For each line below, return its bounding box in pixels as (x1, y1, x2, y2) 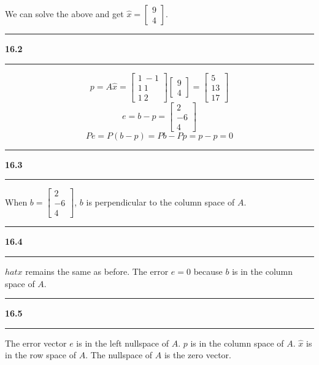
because (193, 265, 223, 278)
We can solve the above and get (5, 7, 124, 20)
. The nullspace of (85, 348, 153, 361)
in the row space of (5, 348, 76, 361)
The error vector (5, 336, 67, 349)
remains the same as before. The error (25, 265, 169, 278)
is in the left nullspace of (76, 336, 169, 349)
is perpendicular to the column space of (86, 195, 235, 208)
